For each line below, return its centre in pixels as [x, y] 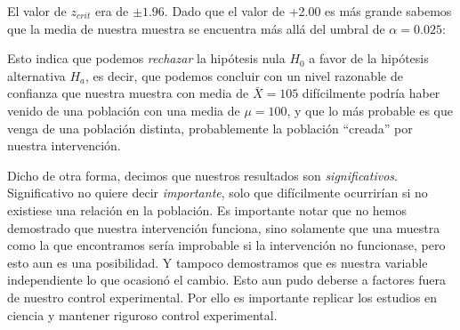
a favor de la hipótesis [369, 58]
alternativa [36, 75]
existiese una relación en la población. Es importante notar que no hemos [207, 209]
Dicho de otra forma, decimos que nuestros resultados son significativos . [202, 175]
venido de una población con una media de [124, 110]
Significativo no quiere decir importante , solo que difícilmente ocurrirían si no [218, 193]
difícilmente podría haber [371, 93]
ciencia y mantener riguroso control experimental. [142, 314]
